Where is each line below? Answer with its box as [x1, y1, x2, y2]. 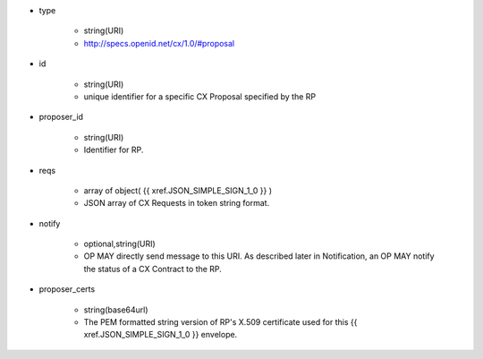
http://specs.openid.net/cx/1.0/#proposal [83, 38, 235, 48]
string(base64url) [83, 304, 148, 315]
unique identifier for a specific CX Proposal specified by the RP [83, 90, 317, 102]
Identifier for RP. [83, 144, 144, 156]
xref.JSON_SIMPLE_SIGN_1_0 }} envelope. [83, 329, 238, 340]
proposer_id [38, 112, 84, 123]
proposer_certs [38, 284, 96, 295]
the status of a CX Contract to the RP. [83, 263, 223, 274]
